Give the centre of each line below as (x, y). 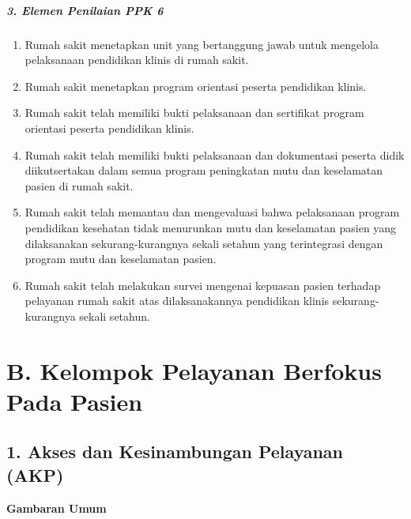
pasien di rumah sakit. (79, 185)
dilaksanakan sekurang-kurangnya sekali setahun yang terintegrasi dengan (204, 243)
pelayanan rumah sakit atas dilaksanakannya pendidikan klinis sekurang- (202, 301)
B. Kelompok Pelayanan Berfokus (194, 370)
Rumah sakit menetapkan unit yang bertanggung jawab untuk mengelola (202, 44)
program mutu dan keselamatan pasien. (121, 259)
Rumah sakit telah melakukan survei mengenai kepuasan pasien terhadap (203, 285)
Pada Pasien (75, 401)
